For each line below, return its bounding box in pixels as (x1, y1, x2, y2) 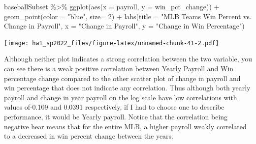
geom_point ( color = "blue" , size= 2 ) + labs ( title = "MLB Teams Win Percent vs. (4, 11, 252, 21)
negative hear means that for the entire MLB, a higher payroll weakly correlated (4, 121, 247, 131)
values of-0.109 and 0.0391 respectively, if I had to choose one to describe (4, 102, 224, 112)
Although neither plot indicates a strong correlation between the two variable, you (4, 54, 252, 64)
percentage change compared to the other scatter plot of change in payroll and (4, 73, 241, 83)
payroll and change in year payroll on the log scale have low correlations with (4, 92, 237, 102)
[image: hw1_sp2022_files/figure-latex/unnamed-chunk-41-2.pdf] (4, 39, 219, 47)
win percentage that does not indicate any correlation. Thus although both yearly (4, 83, 251, 93)
